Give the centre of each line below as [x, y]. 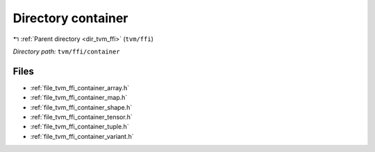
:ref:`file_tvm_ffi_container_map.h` [79, 98]
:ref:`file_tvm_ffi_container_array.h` [80, 87]
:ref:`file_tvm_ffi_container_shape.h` [81, 107]
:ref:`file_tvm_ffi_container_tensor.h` [81, 117]
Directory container [70, 18]
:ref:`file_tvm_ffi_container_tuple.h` [80, 127]
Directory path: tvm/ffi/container [67, 51]
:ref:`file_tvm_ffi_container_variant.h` [82, 136]
